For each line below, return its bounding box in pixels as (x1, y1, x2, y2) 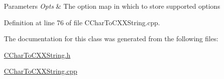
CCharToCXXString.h (4, 49, 71, 60)
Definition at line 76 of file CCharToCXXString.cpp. (4, 17, 160, 27)
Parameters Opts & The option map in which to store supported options (4, 1, 220, 11)
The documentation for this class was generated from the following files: (4, 33, 219, 44)
